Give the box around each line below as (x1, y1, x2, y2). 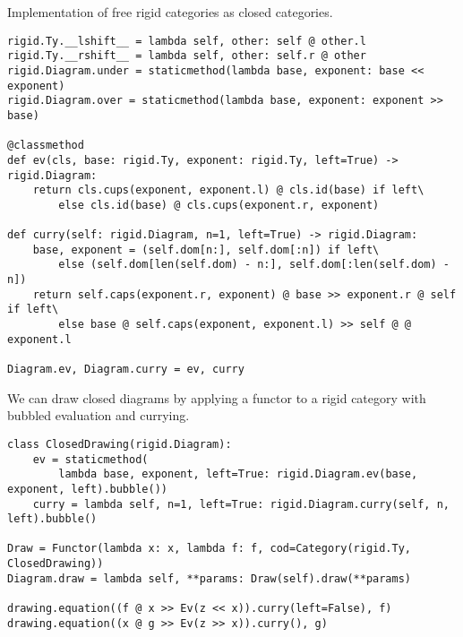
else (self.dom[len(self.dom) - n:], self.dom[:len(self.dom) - (58, 258, 450, 271)
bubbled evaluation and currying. (7, 406, 190, 425)
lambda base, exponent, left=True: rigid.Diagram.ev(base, (58, 468, 418, 481)
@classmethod (7, 139, 84, 152)
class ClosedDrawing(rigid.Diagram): (7, 437, 232, 451)
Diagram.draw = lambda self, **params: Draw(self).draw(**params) (7, 572, 412, 585)
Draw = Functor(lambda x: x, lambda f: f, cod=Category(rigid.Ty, (7, 542, 412, 555)
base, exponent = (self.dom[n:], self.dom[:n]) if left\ (32, 243, 380, 256)
